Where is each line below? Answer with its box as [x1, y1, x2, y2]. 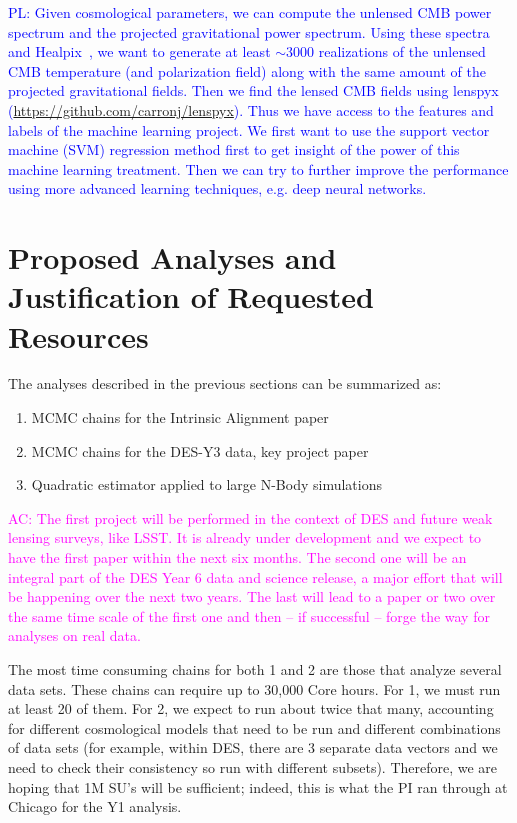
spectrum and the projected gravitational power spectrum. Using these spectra [8, 21, 490, 42]
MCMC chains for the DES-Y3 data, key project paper [31, 440, 369, 461]
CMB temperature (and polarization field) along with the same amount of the [8, 60, 486, 81]
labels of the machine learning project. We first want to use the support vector [8, 119, 490, 140]
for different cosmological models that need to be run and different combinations [8, 717, 501, 738]
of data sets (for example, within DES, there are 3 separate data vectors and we [8, 737, 498, 758]
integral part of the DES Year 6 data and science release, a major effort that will [8, 566, 503, 587]
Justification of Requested [8, 276, 374, 317]
